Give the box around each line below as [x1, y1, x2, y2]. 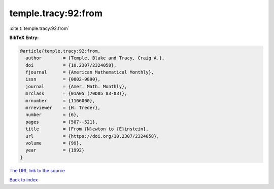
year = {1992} [25, 147, 85, 153]
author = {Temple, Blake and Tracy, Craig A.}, [25, 55, 165, 61]
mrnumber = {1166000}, [25, 98, 95, 103]
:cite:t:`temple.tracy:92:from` [9, 25, 70, 31]
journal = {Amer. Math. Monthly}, [25, 84, 127, 89]
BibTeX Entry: [9, 34, 39, 41]
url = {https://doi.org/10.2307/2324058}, [25, 133, 159, 139]
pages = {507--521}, [25, 119, 98, 125]
